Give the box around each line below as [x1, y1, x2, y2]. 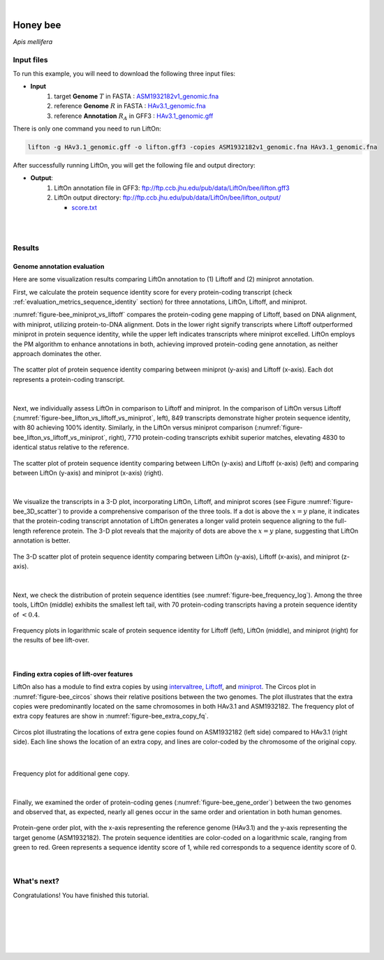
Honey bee [13, 19, 61, 31]
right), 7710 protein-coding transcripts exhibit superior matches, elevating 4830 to [108, 433, 346, 441]
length [13, 526, 31, 535]
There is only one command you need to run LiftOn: [13, 124, 162, 133]
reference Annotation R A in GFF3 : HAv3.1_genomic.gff [54, 112, 214, 121]
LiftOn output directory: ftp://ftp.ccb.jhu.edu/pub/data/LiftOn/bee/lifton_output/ [54, 193, 281, 202]
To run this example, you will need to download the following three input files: [13, 70, 236, 78]
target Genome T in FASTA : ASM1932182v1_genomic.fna [54, 91, 219, 101]
